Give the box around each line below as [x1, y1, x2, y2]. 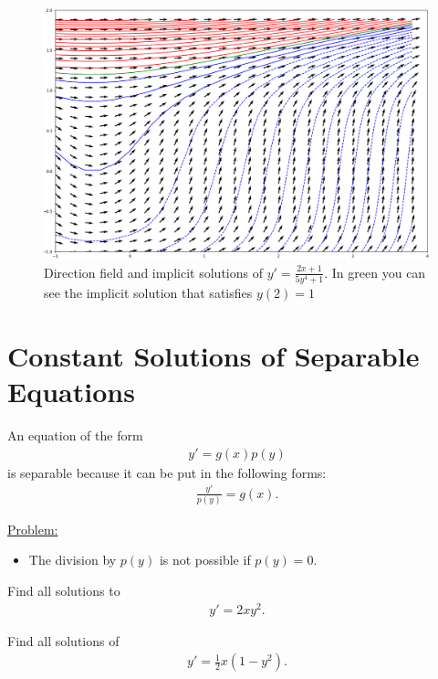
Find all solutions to [7, 581, 120, 600]
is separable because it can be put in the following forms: [7, 462, 327, 482]
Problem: [7, 519, 58, 538]
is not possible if [159, 550, 251, 569]
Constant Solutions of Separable [7, 336, 420, 374]
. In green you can [324, 262, 426, 281]
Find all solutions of [7, 631, 120, 650]
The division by [28, 550, 117, 569]
